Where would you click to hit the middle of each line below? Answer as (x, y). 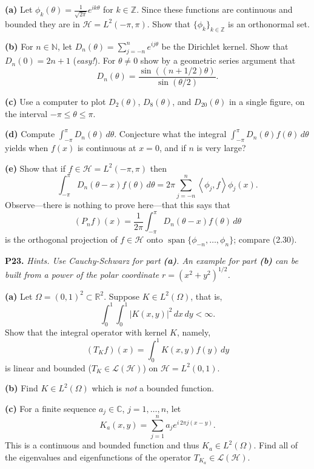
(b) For (19, 46)
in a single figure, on (267, 101)
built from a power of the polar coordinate (82, 274)
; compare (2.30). (265, 239)
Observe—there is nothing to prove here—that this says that (118, 204)
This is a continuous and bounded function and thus (102, 445)
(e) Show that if (35, 168)
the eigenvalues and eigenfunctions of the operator (98, 457)
